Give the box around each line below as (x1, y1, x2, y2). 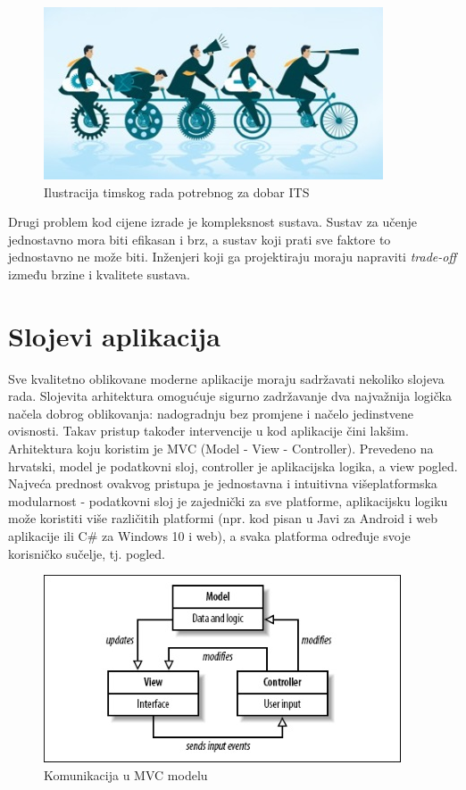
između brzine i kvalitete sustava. (8, 264, 190, 283)
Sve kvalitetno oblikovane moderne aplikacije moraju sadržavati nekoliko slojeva (8, 369, 445, 387)
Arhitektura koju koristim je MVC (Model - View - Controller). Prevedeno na (8, 439, 434, 458)
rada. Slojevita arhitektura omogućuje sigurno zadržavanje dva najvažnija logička (8, 387, 452, 405)
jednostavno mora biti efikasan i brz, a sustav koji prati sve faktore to (8, 229, 391, 248)
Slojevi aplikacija (8, 317, 221, 353)
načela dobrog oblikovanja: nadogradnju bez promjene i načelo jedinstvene (8, 403, 414, 422)
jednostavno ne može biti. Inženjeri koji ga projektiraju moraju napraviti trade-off (8, 247, 457, 266)
